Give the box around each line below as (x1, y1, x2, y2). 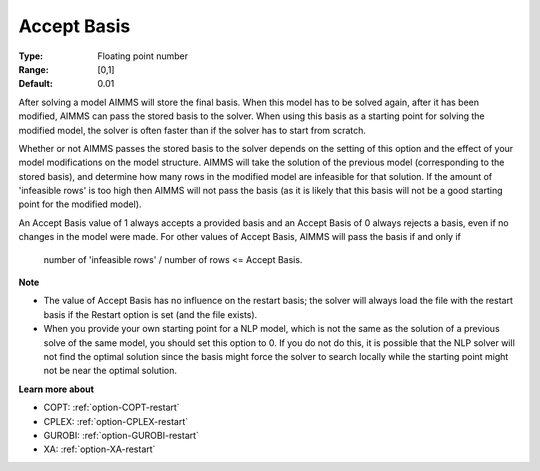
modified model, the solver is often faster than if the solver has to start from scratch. (18, 124, 367, 136)
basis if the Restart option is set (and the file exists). (43, 308, 258, 320)
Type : (18, 50, 44, 62)
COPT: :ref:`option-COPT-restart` (43, 401, 180, 414)
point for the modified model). (18, 198, 142, 210)
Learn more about (18, 383, 95, 395)
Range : (18, 63, 49, 75)
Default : (18, 78, 54, 90)
